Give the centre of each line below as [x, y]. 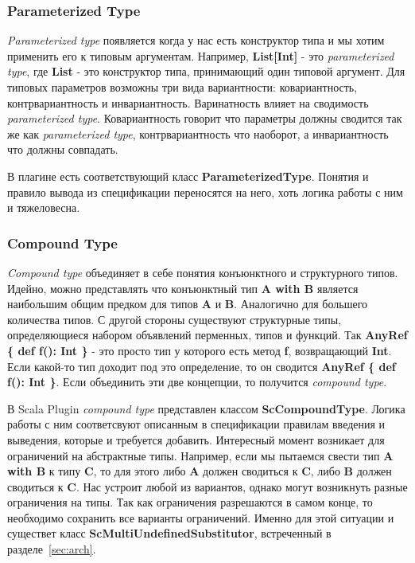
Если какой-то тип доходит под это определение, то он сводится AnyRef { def [202, 366]
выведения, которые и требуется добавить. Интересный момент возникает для [196, 439]
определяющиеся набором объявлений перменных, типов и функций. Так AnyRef [207, 335]
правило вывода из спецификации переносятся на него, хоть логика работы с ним [205, 192]
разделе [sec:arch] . [52, 549]
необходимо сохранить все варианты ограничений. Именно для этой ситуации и [201, 517]
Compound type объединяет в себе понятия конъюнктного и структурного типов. [203, 272]
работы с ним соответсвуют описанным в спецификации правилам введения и [196, 424]
